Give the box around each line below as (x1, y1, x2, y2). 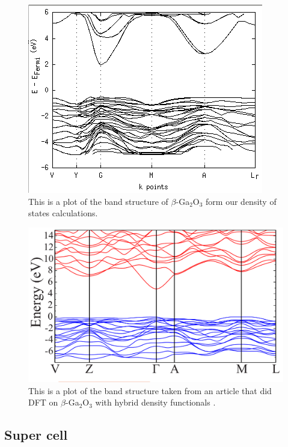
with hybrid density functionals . (95, 396, 216, 409)
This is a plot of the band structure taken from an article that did (28, 384, 272, 397)
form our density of (206, 195, 277, 207)
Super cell (4, 425, 68, 444)
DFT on (28, 396, 58, 409)
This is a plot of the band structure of (28, 195, 168, 207)
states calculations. (28, 207, 98, 219)
